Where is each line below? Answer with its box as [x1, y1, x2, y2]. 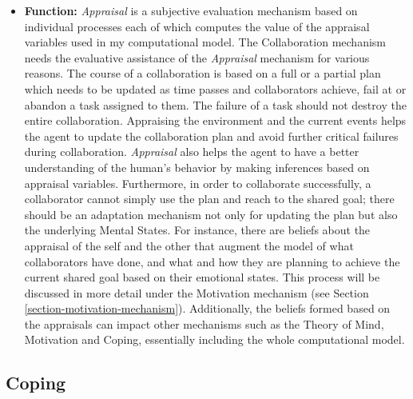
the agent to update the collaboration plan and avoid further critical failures [24, 127, 399, 144]
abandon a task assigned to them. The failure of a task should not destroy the [24, 96, 407, 113]
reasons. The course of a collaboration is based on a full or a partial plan [24, 65, 381, 82]
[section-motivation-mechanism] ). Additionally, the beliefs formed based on [24, 300, 391, 317]
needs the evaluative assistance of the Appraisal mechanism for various [24, 49, 370, 66]
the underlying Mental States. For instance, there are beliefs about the [24, 221, 371, 238]
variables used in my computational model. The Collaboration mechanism [24, 34, 386, 50]
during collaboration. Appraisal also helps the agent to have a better [24, 143, 359, 160]
